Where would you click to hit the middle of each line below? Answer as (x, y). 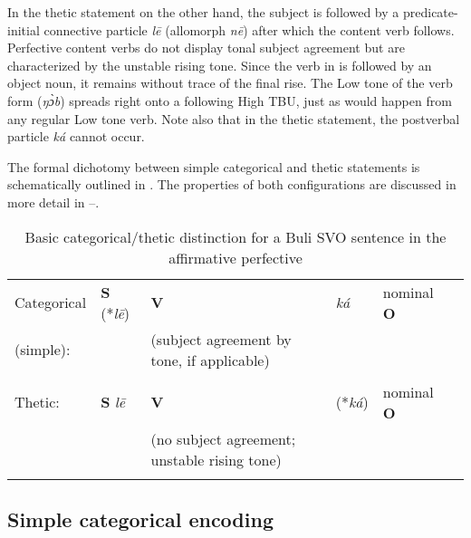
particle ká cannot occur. (76, 136)
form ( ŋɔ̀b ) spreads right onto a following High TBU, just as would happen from (230, 100)
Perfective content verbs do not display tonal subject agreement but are (206, 48)
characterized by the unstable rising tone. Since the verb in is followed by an (220, 65)
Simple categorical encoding (140, 519)
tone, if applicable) (210, 360)
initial (24, 29)
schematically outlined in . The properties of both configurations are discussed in (232, 184)
